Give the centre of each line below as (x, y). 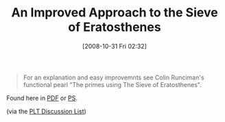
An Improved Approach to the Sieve (115, 13)
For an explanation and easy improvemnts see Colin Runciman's (114, 77)
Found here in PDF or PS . (42, 98)
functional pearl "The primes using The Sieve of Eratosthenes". (112, 84)
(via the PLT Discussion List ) (46, 111)
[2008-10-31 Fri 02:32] (115, 46)
